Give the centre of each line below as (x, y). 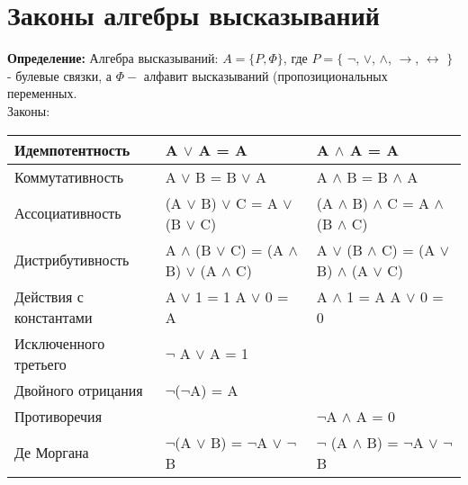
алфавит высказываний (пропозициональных (265, 75)
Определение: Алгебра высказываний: (113, 58)
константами (54, 317)
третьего (40, 364)
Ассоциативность (68, 213)
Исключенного (60, 343)
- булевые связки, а (60, 75)
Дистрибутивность (72, 260)
